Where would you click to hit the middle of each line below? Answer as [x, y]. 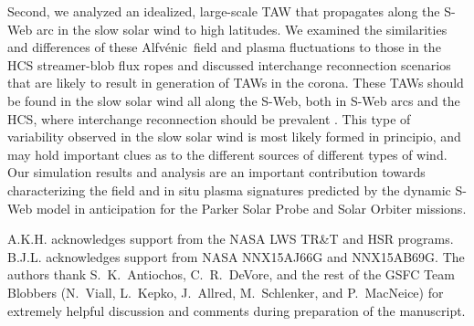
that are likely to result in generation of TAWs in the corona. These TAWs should [236, 83]
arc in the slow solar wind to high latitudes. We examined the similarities [242, 29]
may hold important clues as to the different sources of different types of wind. [227, 154]
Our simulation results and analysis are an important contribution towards [216, 172]
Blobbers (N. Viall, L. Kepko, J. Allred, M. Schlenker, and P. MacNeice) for [226, 292]
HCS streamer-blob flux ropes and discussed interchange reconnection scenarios [229, 64]
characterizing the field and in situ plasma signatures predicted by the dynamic [229, 189]
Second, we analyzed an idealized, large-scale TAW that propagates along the [224, 11]
